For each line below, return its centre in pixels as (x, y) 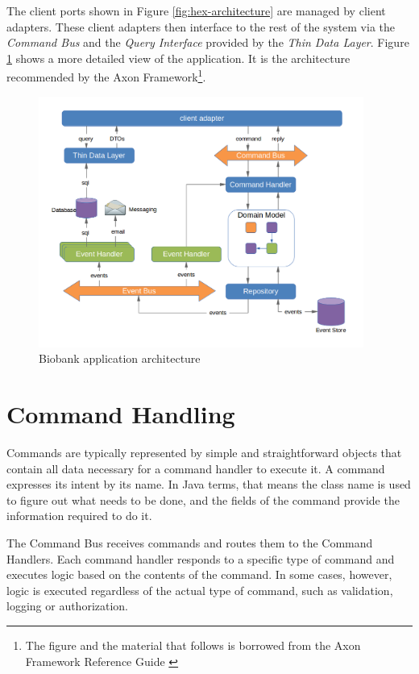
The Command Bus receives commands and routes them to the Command (190, 543)
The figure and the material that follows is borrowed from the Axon (193, 645)
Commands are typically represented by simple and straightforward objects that (204, 453)
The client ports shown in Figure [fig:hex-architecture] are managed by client (196, 10)
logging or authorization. (68, 606)
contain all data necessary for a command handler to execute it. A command (196, 468)
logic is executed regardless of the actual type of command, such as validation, (200, 590)
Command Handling (121, 414)
